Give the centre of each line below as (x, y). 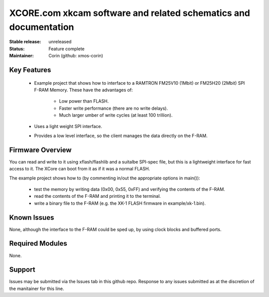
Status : (17, 49)
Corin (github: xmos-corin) (76, 56)
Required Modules (38, 243)
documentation (42, 27)
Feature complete (67, 49)
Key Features (30, 70)
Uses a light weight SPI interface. (68, 127)
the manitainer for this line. (37, 289)
